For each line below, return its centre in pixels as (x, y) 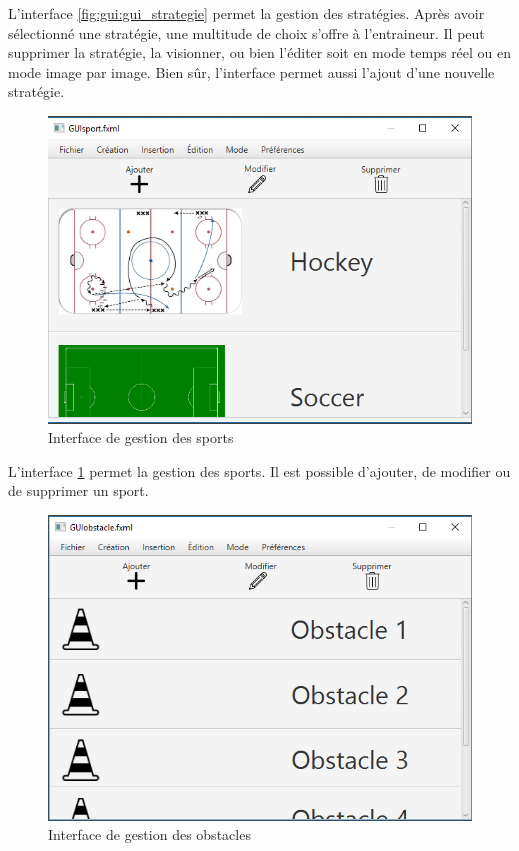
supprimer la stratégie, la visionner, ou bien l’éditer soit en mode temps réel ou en (260, 52)
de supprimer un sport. (78, 490)
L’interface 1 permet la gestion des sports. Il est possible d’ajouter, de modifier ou (259, 470)
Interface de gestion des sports (141, 437)
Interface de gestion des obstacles (149, 834)
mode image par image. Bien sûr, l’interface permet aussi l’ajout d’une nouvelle (251, 71)
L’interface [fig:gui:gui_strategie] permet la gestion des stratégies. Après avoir (246, 13)
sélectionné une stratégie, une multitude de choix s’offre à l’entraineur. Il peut (246, 32)
